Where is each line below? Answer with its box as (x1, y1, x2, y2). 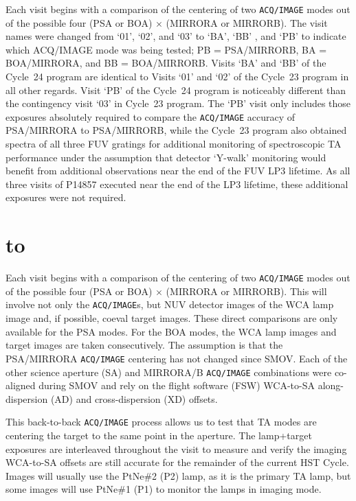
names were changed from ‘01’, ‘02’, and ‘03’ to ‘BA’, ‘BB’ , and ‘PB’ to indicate (5, 29, 346, 43)
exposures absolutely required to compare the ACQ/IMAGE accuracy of (5, 109, 296, 124)
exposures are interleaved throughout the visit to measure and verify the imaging (5, 441, 347, 456)
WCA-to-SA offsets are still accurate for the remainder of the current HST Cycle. (5, 455, 349, 469)
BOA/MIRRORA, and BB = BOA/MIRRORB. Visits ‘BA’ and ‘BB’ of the (5, 56, 326, 70)
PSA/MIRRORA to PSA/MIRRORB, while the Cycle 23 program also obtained (5, 123, 347, 137)
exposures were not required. (5, 190, 126, 205)
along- (318, 378, 344, 393)
